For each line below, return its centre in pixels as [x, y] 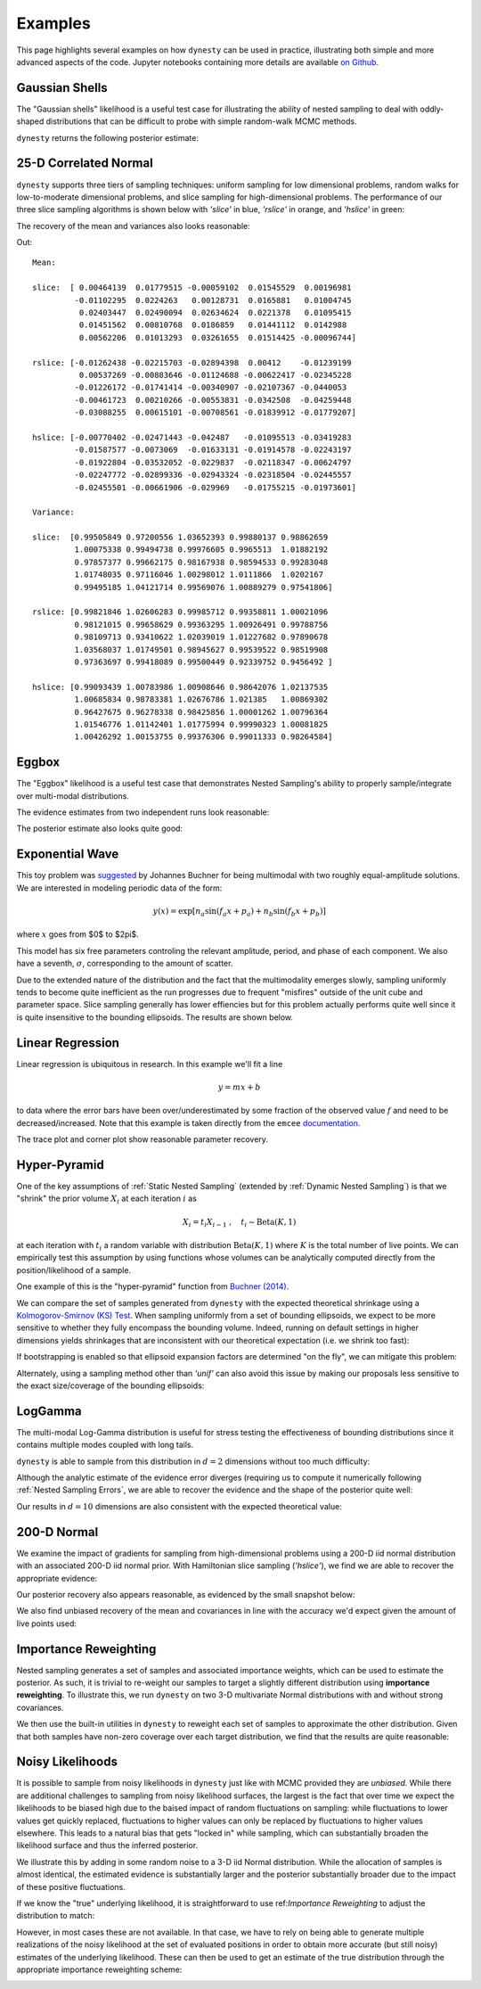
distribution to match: [56, 1916]
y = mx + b [240, 1087]
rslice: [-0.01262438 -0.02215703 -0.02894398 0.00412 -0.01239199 [192, 362]
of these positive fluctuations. [71, 1886]
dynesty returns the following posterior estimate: [108, 137]
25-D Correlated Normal [85, 164]
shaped [30, 121]
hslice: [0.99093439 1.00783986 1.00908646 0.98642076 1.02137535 [180, 687]
